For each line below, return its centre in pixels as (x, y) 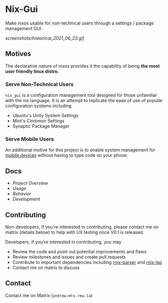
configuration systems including (38, 106)
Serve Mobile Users (30, 139)
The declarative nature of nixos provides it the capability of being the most (82, 66)
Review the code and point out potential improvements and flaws (79, 251)
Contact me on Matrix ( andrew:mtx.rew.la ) (49, 295)
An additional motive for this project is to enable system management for (80, 150)
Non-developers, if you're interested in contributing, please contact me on (82, 227)
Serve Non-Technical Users (39, 84)
